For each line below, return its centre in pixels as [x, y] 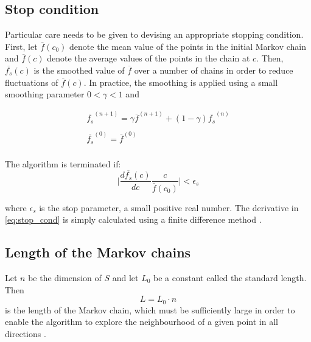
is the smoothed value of [79, 70]
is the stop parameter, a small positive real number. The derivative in [169, 207]
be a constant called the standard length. [230, 277]
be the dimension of [65, 277]
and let [125, 277]
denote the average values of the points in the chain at [149, 58]
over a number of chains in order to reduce [214, 70]
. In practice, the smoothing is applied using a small [181, 82]
